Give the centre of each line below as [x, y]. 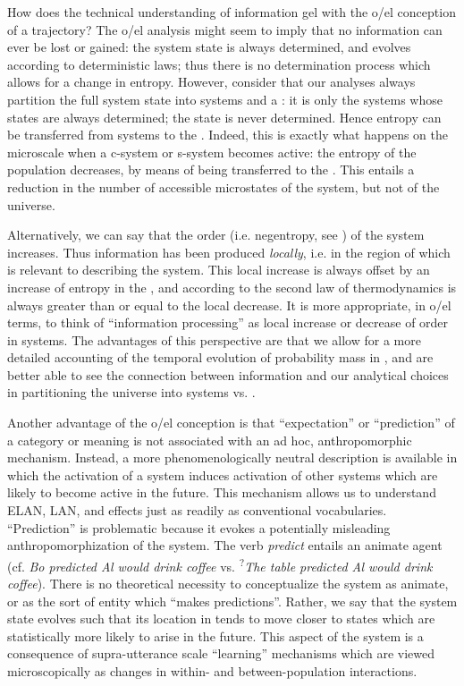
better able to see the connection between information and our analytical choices [228, 374]
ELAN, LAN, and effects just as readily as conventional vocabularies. [197, 510]
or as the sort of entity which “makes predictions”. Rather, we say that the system [232, 601]
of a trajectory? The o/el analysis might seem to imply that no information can [225, 29]
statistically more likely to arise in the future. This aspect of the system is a [215, 635]
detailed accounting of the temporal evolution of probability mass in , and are [220, 357]
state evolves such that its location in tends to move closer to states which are [221, 618]
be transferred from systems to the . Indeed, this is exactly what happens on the [228, 135]
